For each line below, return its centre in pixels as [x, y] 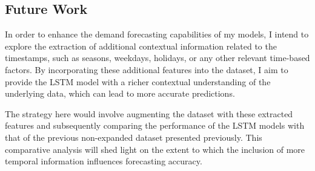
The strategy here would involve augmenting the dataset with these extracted [149, 113]
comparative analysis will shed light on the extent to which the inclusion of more [155, 149]
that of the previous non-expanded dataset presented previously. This [134, 137]
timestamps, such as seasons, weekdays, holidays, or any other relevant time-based [157, 58]
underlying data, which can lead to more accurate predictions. [120, 93]
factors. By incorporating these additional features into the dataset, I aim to [147, 69]
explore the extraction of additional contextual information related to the [141, 46]
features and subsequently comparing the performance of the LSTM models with [155, 125]
